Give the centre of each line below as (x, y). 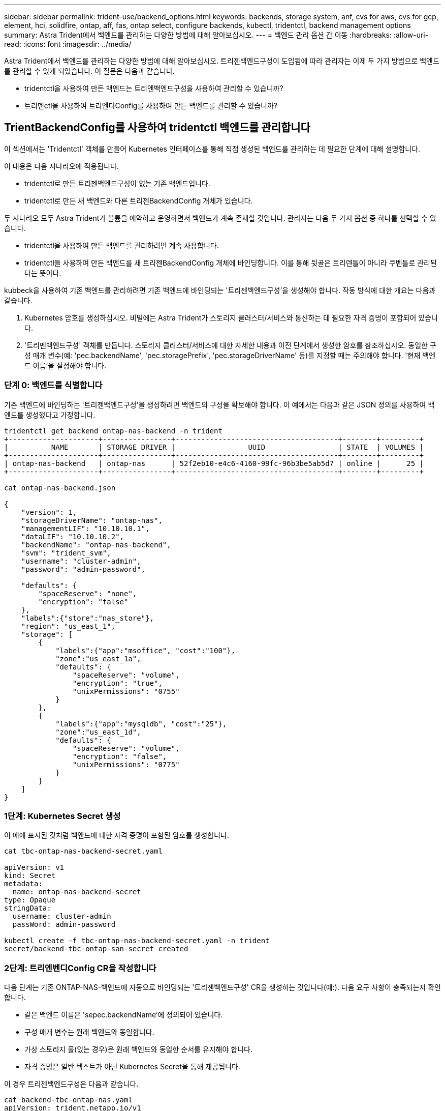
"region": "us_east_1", (68, 626)
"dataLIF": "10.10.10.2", (73, 536)
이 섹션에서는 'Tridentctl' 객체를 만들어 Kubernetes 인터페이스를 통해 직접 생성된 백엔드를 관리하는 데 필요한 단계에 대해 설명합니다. (212, 149)
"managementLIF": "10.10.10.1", (85, 528)
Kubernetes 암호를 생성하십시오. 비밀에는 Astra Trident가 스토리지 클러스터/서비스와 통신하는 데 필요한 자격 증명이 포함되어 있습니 (231, 317)
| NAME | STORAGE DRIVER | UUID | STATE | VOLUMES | (214, 447)
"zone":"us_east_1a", (98, 659)
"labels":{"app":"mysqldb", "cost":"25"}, (141, 724)
